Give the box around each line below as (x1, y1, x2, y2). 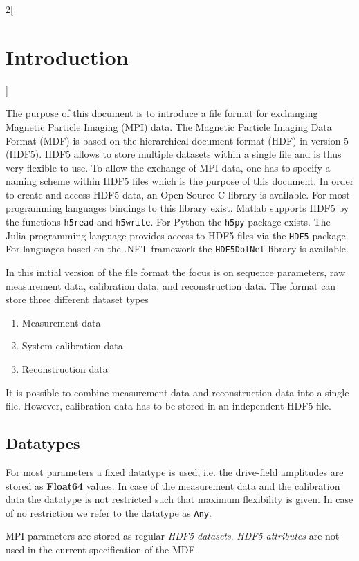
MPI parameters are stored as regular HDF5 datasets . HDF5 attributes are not (6, 528, 340, 543)
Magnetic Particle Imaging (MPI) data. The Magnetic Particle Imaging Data (6, 119, 332, 134)
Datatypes (6, 432, 80, 454)
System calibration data (21, 338, 123, 353)
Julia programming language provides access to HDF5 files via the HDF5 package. (6, 228, 349, 242)
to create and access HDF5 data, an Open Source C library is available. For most (6, 187, 350, 201)
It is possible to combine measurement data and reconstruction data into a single (6, 385, 349, 399)
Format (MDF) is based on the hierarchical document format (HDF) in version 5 (6, 133, 349, 147)
